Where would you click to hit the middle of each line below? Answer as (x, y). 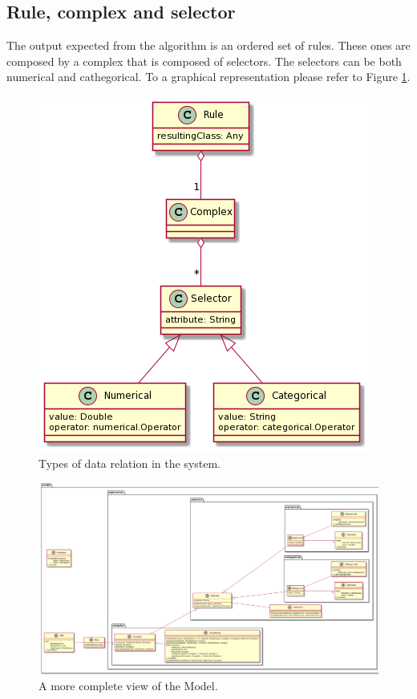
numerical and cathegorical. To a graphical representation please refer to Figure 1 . (208, 77)
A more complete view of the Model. (128, 685)
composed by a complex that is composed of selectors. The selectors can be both (204, 61)
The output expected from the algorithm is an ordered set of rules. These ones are (208, 45)
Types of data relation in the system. (130, 463)
